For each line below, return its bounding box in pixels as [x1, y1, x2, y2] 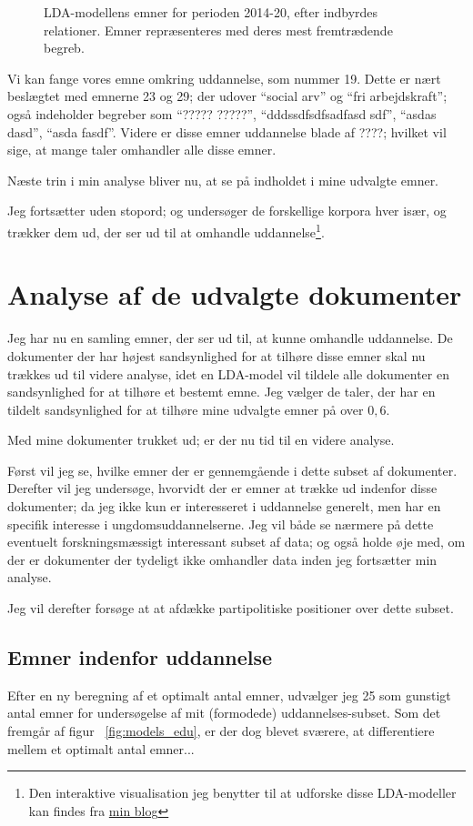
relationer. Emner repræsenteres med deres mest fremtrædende [44, 20, 393, 39]
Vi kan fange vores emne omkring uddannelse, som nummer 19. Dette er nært [7, 68, 441, 87]
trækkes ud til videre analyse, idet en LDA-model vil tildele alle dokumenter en [7, 364, 449, 383]
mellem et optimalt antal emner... [7, 739, 195, 758]
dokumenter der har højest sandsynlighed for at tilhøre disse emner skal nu [7, 346, 426, 365]
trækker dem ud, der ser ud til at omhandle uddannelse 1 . [7, 219, 325, 241]
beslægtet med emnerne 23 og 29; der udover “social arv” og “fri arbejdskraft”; [7, 86, 448, 106]
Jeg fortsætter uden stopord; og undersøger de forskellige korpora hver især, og [7, 201, 447, 220]
